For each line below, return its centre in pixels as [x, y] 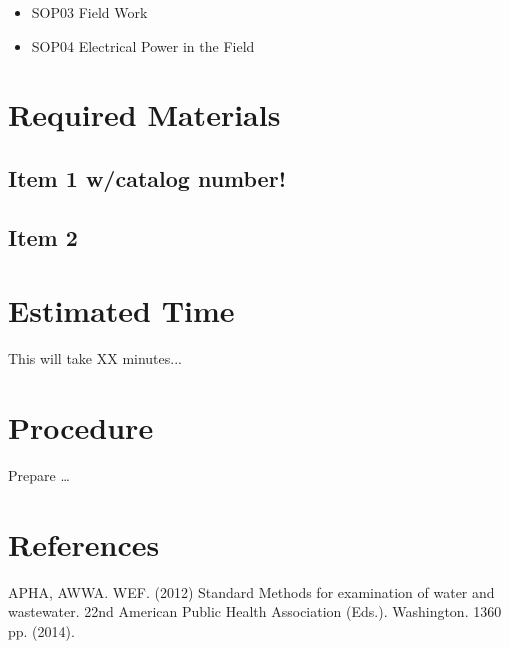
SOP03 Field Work [89, 12]
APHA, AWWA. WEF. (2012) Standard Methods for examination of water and [251, 591]
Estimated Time [121, 310]
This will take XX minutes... [95, 358]
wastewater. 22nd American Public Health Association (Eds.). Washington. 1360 [255, 611]
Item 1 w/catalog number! [147, 177]
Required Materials [144, 114]
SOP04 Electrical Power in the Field [143, 45]
